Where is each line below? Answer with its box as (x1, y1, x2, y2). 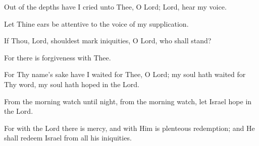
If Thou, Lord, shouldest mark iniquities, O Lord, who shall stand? (4, 35, 212, 46)
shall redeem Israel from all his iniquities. (4, 132, 132, 143)
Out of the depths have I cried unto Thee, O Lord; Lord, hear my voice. (4, 2, 227, 12)
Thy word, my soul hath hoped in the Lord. (4, 79, 139, 89)
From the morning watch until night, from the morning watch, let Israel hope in (4, 96, 252, 106)
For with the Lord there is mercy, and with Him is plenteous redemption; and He (4, 122, 255, 133)
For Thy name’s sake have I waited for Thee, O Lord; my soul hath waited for (4, 69, 246, 80)
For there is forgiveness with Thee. (4, 52, 111, 62)
